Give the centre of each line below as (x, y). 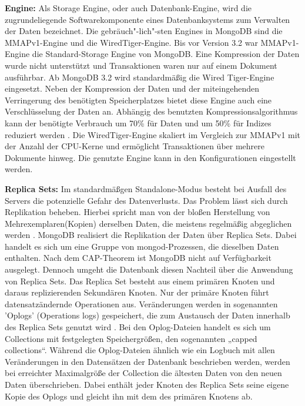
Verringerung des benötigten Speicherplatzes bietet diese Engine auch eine (138, 100)
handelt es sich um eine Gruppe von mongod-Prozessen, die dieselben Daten (142, 246)
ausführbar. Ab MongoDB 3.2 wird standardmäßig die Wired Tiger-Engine (140, 77)
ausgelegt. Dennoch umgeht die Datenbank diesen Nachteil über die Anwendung (149, 269)
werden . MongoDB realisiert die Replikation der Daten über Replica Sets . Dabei (151, 235)
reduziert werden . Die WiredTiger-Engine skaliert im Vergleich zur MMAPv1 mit (153, 134)
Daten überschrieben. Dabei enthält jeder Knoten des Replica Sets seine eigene (147, 384)
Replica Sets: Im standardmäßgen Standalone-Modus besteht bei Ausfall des (146, 188)
